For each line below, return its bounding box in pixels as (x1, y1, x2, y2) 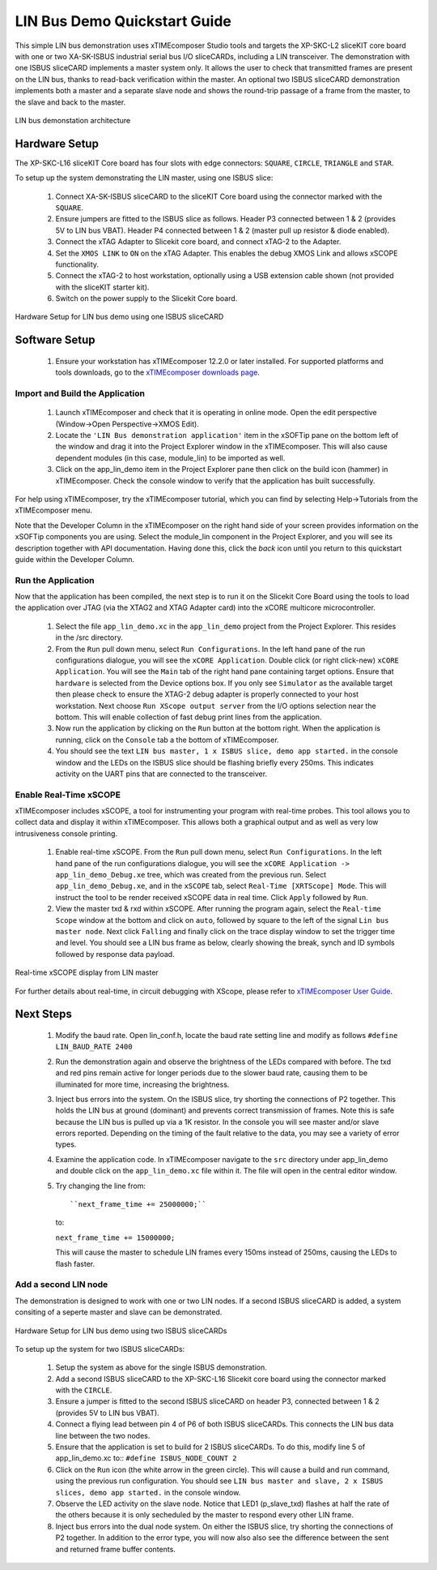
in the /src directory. (55, 633, 123, 642)
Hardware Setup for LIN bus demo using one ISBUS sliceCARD (15, 312, 224, 322)
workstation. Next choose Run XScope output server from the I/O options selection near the (55, 701, 376, 710)
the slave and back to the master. (15, 97, 126, 107)
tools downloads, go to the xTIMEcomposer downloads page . (55, 367, 261, 377)
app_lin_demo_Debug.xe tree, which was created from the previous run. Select (55, 870, 327, 880)
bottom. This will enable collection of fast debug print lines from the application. (55, 712, 322, 722)
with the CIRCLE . (55, 1385, 112, 1395)
